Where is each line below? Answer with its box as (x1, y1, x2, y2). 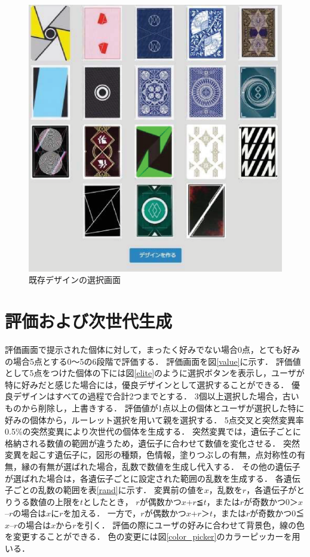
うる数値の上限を (13, 495, 80, 507)
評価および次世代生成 (5, 309, 173, 333)
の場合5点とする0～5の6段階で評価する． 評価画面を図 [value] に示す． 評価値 (5, 355, 301, 367)
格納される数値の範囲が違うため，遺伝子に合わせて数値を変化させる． (5, 436, 281, 449)
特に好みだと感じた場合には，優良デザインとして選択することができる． (5, 378, 289, 390)
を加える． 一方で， (63, 507, 141, 519)
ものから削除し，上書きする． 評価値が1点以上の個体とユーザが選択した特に (5, 401, 305, 414)
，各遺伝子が (246, 484, 297, 496)
